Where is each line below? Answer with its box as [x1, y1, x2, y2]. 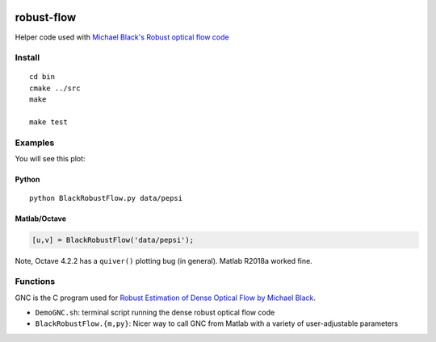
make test [29, 118, 68, 127]
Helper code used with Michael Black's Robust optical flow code [15, 32, 229, 42]
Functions [15, 276, 56, 287]
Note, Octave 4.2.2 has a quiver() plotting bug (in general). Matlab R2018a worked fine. [15, 256, 312, 265]
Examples [15, 137, 55, 148]
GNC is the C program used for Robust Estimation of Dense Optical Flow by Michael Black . [15, 293, 317, 302]
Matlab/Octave [15, 214, 67, 223]
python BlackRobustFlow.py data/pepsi [29, 194, 183, 202]
